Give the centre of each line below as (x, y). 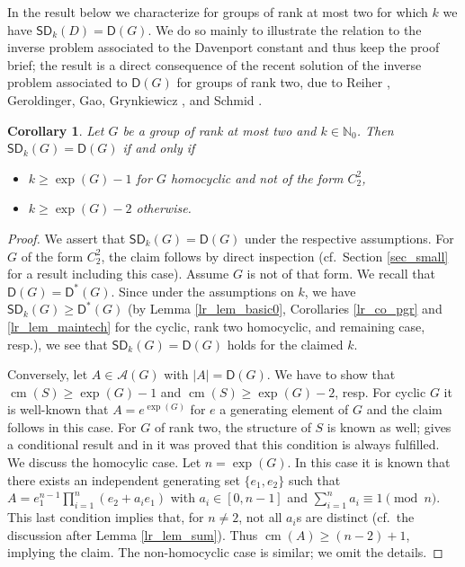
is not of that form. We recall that (341, 274)
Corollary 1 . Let (56, 130)
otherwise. (164, 208)
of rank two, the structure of (232, 426)
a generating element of (284, 409)
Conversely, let (48, 374)
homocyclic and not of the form (257, 177)
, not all (260, 517)
